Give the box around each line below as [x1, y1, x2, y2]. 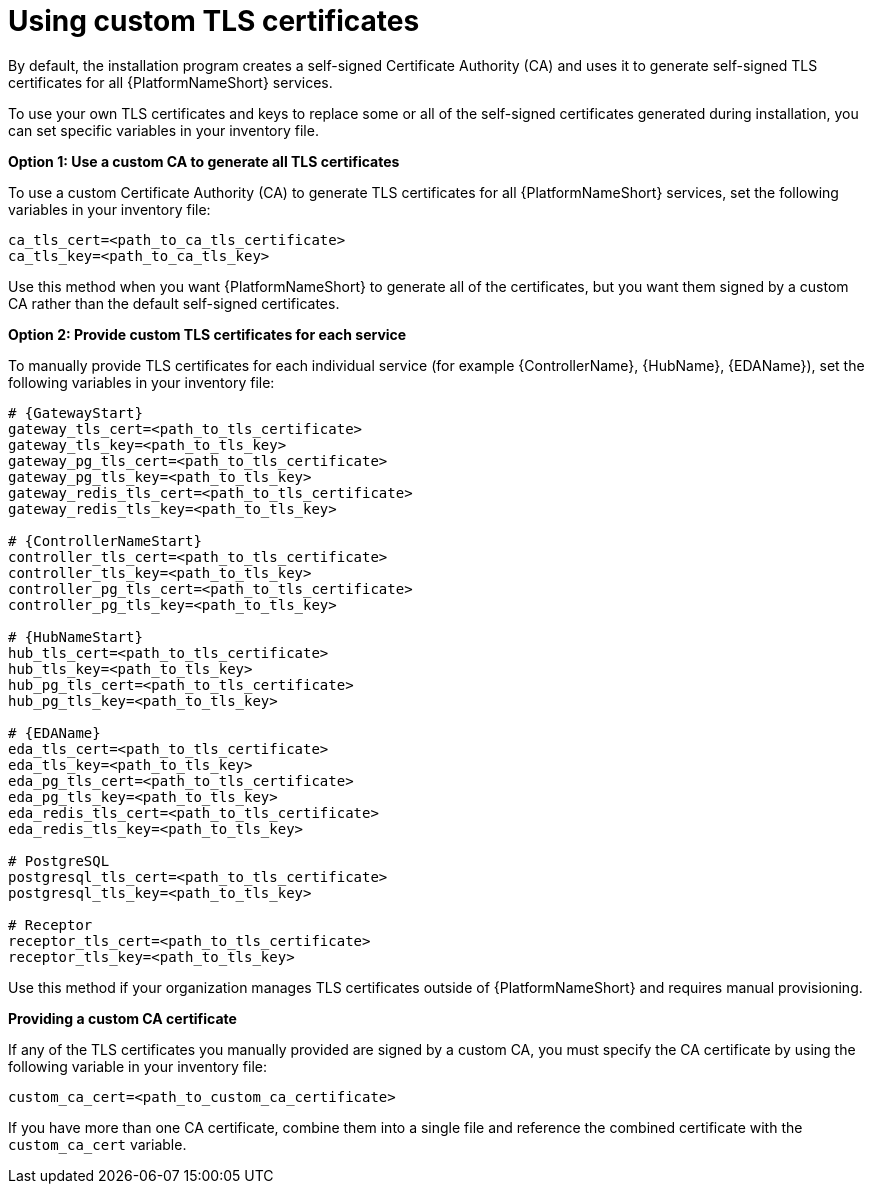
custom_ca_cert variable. [8, 1135, 187, 1153]
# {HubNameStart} [8, 628, 143, 645]
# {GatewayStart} [8, 404, 143, 421]
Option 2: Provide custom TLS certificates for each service [8, 325, 407, 343]
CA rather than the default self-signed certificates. [8, 294, 340, 312]
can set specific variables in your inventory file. [8, 121, 319, 139]
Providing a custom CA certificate [8, 1009, 237, 1027]
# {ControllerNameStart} [8, 532, 202, 549]
